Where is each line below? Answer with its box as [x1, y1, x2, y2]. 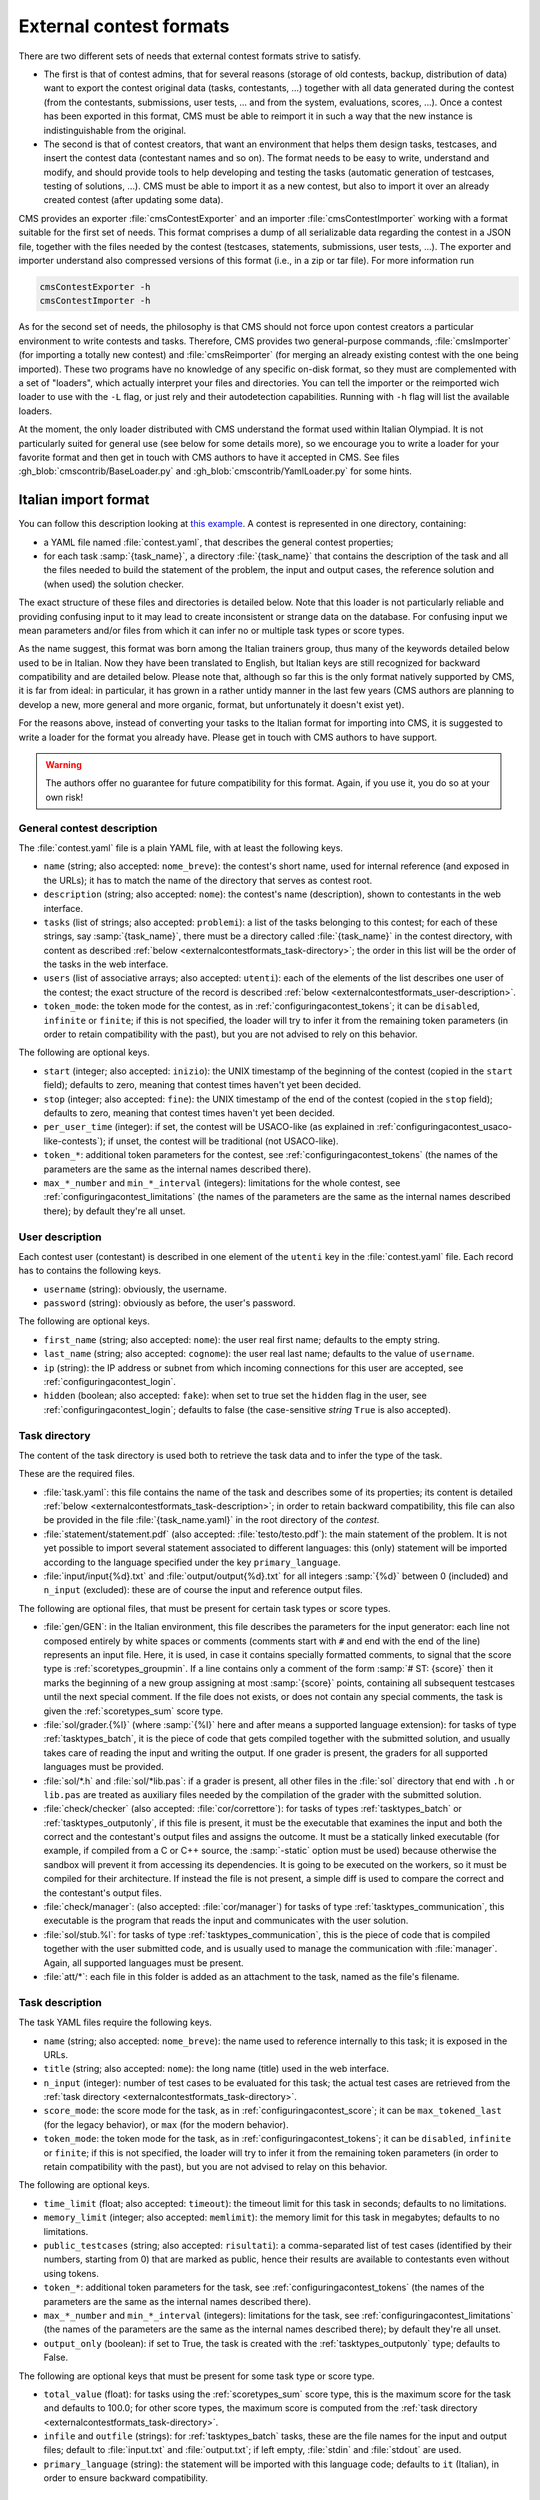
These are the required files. [18, 1468, 135, 1480]
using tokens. [43, 2267, 99, 2279]
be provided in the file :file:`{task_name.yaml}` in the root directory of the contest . [43, 1514, 380, 1526]
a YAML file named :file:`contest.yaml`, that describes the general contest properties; [43, 536, 394, 548]
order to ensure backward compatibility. [43, 2472, 209, 2484]
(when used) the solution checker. [43, 578, 185, 590]
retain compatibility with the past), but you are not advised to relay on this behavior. [43, 2161, 388, 2173]
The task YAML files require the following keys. [18, 2016, 212, 2029]
